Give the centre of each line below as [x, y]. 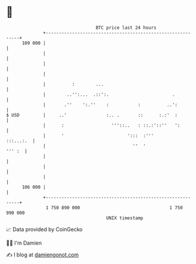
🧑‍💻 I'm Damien [24, 243]
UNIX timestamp [125, 218]
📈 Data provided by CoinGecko [44, 229]
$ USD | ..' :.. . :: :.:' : [92, 115]
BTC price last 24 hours [126, 28]
